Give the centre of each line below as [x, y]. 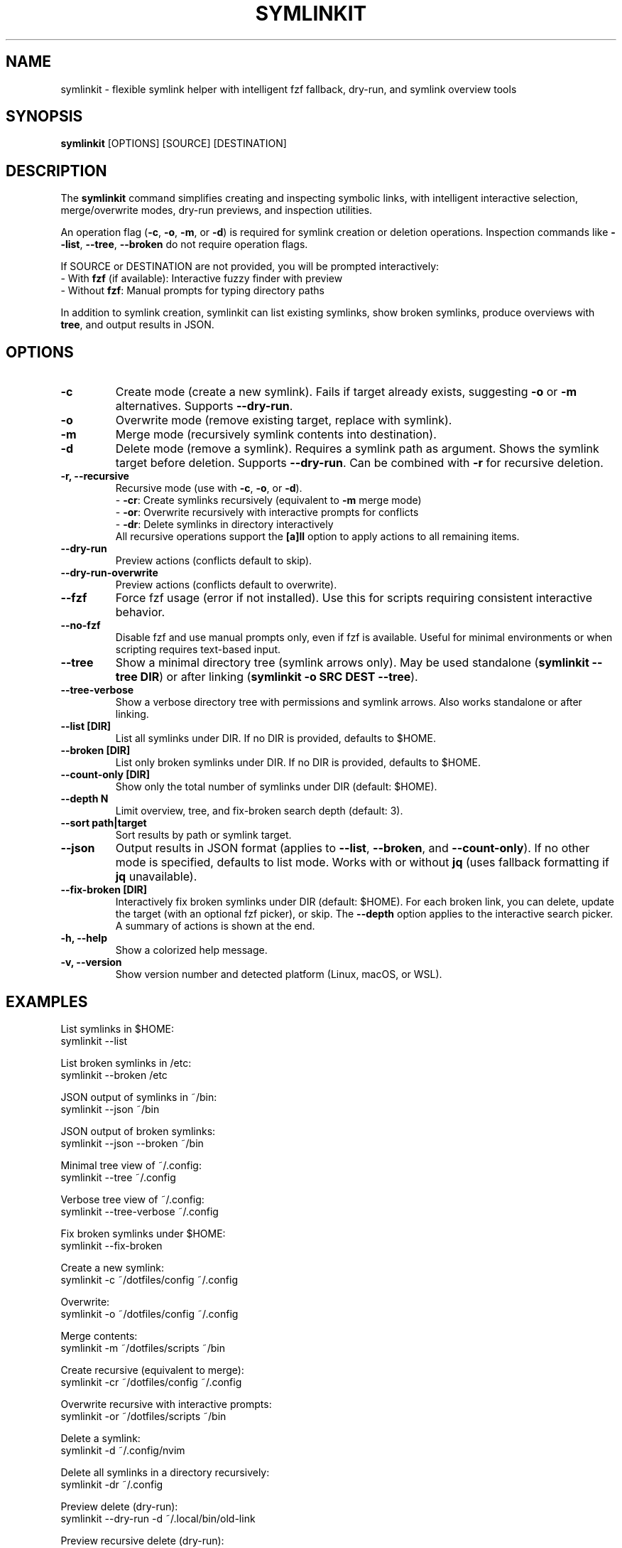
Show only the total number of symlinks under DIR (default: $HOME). [276, 787]
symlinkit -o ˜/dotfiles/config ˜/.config [149, 1313]
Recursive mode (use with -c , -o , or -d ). [209, 488]
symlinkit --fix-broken [111, 1245]
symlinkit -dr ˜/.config [112, 1484]
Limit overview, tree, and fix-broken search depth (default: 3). [259, 811]
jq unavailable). [156, 877]
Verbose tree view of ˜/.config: [132, 1199]
